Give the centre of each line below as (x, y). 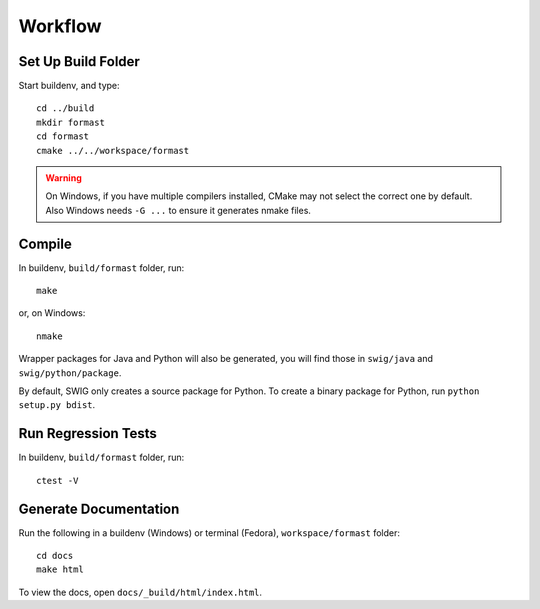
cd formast (63, 136)
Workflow (60, 26)
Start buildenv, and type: (69, 86)
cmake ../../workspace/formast (113, 150)
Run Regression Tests (87, 433)
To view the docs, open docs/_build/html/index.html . (140, 592)
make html (60, 569)
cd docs (55, 556)
